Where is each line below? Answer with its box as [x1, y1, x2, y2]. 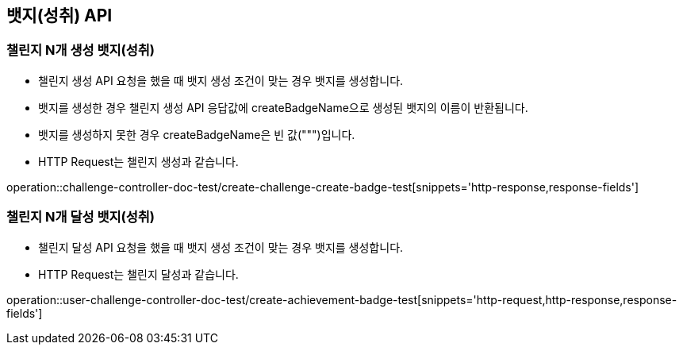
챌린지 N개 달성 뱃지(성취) [6, 209, 155, 226]
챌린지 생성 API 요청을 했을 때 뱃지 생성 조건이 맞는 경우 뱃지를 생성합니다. [38, 73, 404, 87]
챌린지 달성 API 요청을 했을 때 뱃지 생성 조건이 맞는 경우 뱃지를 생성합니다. [38, 240, 404, 254]
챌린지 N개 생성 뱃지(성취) [6, 42, 155, 59]
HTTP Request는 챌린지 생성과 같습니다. [38, 154, 239, 168]
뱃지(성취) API [6, 6, 113, 25]
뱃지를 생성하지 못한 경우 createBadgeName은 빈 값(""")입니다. [38, 127, 355, 141]
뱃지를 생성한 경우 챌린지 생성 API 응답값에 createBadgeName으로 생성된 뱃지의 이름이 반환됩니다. [38, 100, 528, 114]
